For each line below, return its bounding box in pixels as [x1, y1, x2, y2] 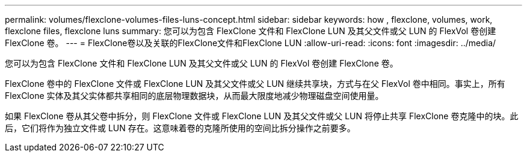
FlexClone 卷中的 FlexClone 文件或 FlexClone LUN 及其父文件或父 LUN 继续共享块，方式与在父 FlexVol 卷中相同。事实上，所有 [5, 78, 505, 89]
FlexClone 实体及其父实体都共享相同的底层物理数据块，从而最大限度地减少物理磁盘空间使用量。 [5, 90, 384, 101]
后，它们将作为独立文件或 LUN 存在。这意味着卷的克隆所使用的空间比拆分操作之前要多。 [5, 123, 356, 133]
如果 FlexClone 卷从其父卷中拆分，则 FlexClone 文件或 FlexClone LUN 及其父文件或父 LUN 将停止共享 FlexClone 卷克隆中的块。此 [5, 111, 519, 121]
